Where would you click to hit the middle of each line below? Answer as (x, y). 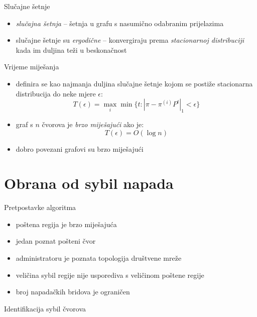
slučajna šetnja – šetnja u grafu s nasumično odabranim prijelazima (120, 23)
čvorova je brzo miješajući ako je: (93, 124)
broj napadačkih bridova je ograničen (73, 292)
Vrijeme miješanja (32, 67)
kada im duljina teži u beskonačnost (71, 49)
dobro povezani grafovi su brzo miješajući (80, 148)
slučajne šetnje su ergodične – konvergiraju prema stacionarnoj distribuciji (130, 40)
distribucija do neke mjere (56, 93)
